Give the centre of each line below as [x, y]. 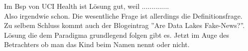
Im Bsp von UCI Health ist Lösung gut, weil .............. [87, 6]
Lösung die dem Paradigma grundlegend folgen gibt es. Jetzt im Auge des [117, 35]
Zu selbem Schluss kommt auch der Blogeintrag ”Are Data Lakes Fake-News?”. [124, 25]
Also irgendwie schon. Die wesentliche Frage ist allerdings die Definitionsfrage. [123, 15]
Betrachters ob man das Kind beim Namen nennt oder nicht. [97, 44]
